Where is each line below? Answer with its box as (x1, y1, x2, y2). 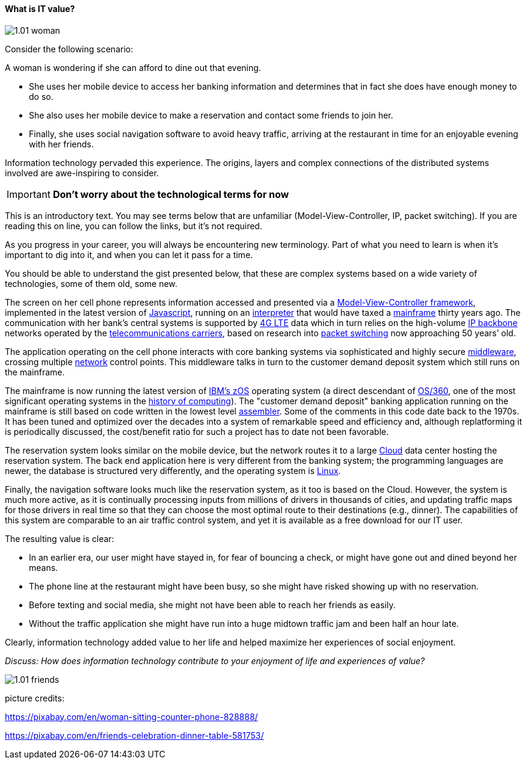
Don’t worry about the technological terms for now (52, 188, 289, 200)
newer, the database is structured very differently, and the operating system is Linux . (5, 465, 341, 476)
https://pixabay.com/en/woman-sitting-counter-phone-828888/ (5, 711, 258, 722)
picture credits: (5, 692, 64, 703)
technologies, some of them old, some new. (5, 278, 177, 289)
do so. (29, 91, 54, 102)
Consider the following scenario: (5, 43, 134, 54)
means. (29, 562, 58, 573)
